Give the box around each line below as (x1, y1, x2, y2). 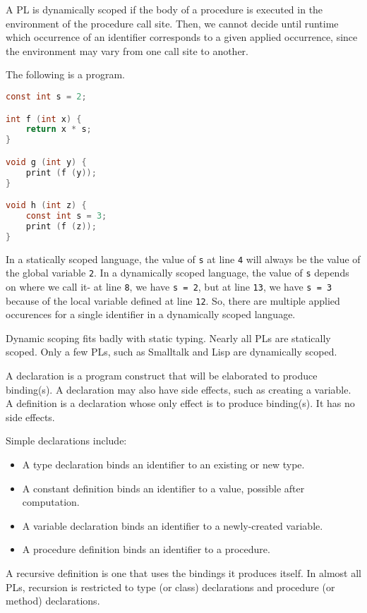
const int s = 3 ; (25, 210, 107, 221)
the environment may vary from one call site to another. (6, 43, 248, 58)
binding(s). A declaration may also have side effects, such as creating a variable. (6, 382, 351, 396)
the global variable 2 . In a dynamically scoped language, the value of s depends (6, 265, 349, 280)
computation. (22, 494, 80, 509)
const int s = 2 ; (6, 91, 87, 102)
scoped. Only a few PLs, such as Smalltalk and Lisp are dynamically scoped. (6, 344, 337, 359)
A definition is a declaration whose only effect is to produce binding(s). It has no (6, 396, 355, 411)
